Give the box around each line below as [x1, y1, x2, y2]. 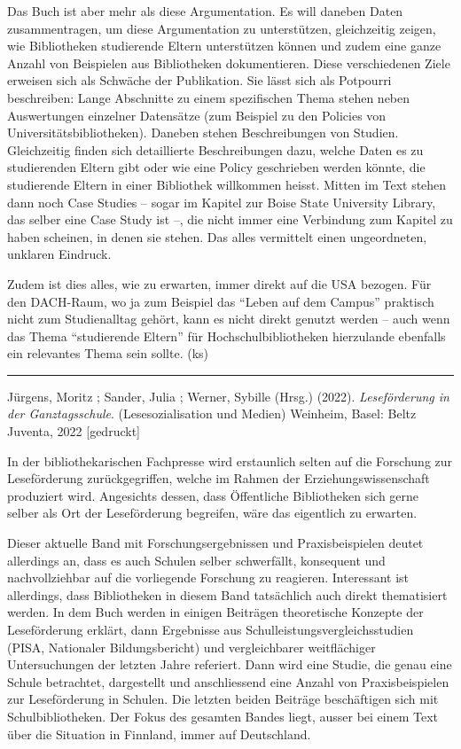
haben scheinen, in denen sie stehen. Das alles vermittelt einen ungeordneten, [7, 227, 427, 246]
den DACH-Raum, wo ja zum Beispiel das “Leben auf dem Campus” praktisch [7, 292, 434, 310]
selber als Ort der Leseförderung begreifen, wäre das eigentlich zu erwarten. [7, 503, 418, 522]
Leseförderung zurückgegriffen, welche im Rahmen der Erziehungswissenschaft [7, 469, 430, 488]
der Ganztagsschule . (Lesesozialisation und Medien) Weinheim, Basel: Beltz [7, 404, 417, 423]
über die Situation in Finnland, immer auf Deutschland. [7, 724, 311, 743]
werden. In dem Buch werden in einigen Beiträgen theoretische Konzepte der [7, 603, 424, 621]
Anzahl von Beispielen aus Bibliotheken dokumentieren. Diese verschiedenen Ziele [7, 53, 450, 72]
